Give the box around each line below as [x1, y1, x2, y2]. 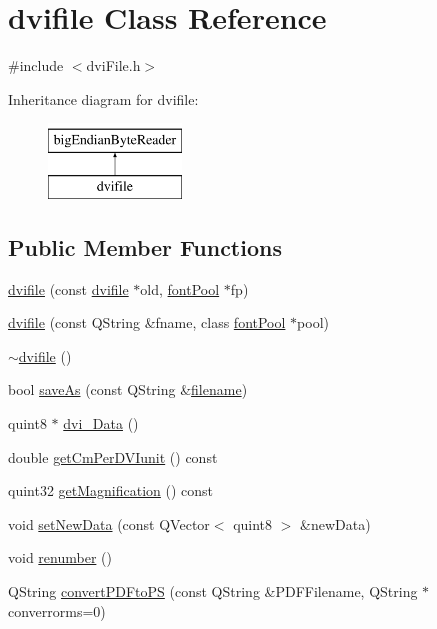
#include [8, 55, 64, 76]
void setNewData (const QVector [8, 513, 210, 534]
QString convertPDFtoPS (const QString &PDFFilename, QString [8, 581, 418, 602]
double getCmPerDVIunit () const [8, 446, 218, 467]
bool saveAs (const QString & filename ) [8, 379, 248, 400]
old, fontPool [140, 278, 220, 299]
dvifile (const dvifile [8, 278, 129, 299]
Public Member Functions [8, 231, 282, 262]
